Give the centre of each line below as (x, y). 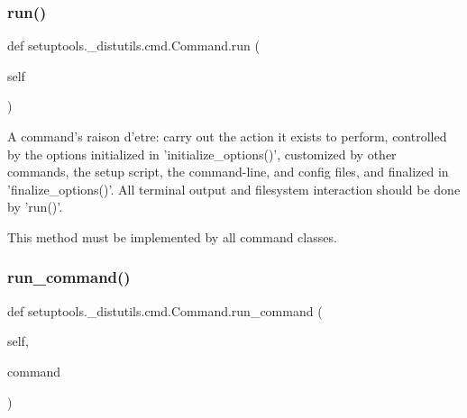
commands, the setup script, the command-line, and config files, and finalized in (228, 172)
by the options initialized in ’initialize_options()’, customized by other (202, 154)
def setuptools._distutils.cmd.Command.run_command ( (165, 310)
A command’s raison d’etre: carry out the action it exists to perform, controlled (227, 136)
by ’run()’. (35, 207)
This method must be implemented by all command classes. (172, 236)
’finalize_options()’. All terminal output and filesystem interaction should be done (234, 189)
